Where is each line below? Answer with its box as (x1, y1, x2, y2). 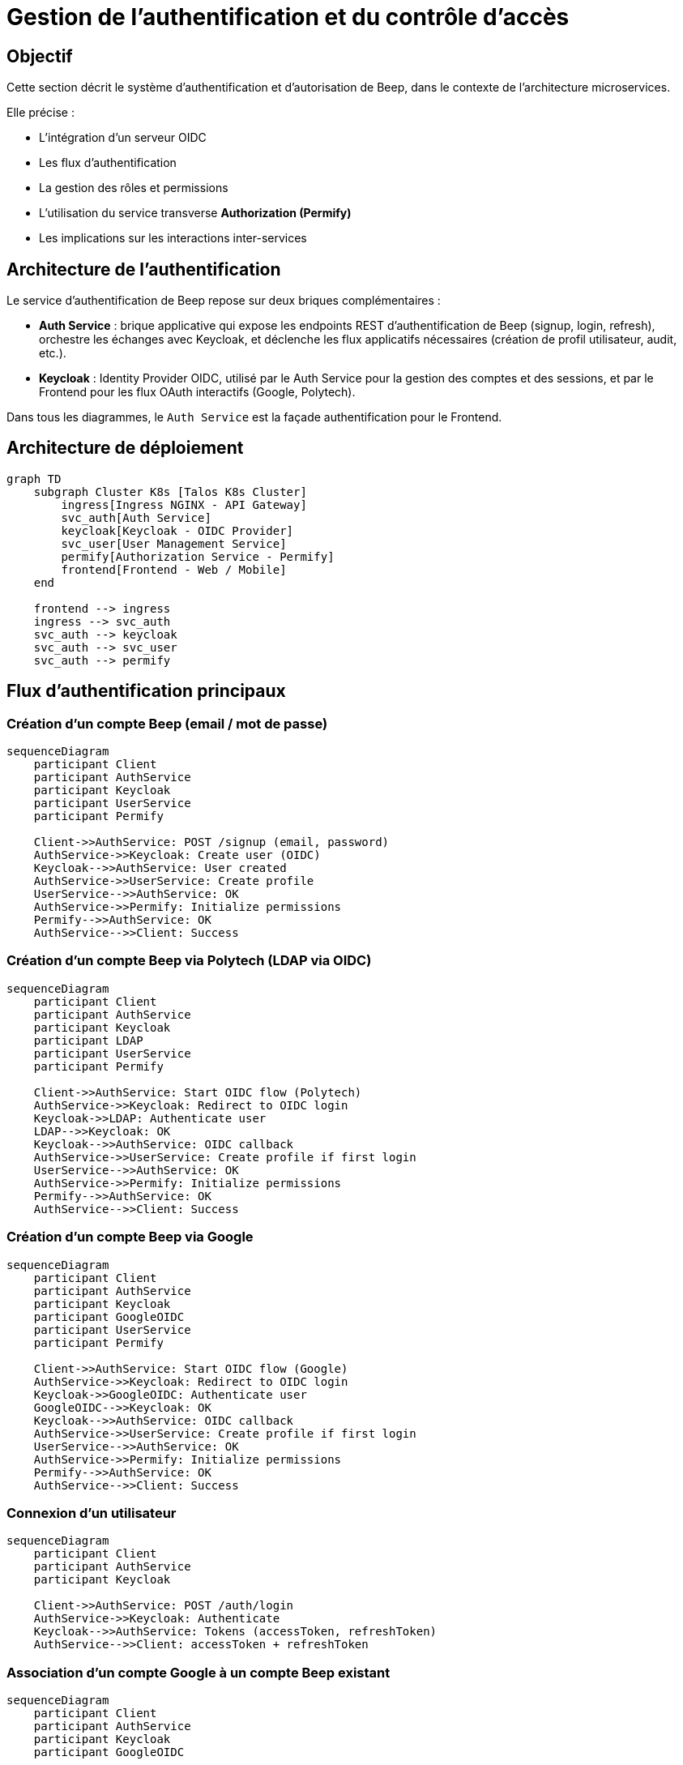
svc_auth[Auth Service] (61, 511, 211, 524)
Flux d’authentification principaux (6, 681, 286, 702)
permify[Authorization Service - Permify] (61, 549, 335, 563)
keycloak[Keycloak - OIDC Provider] (61, 524, 294, 537)
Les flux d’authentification (39, 156, 177, 170)
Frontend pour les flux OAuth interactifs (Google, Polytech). (39, 385, 356, 400)
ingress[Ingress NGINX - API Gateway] (61, 498, 307, 511)
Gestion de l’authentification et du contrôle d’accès (6, 3, 570, 31)
